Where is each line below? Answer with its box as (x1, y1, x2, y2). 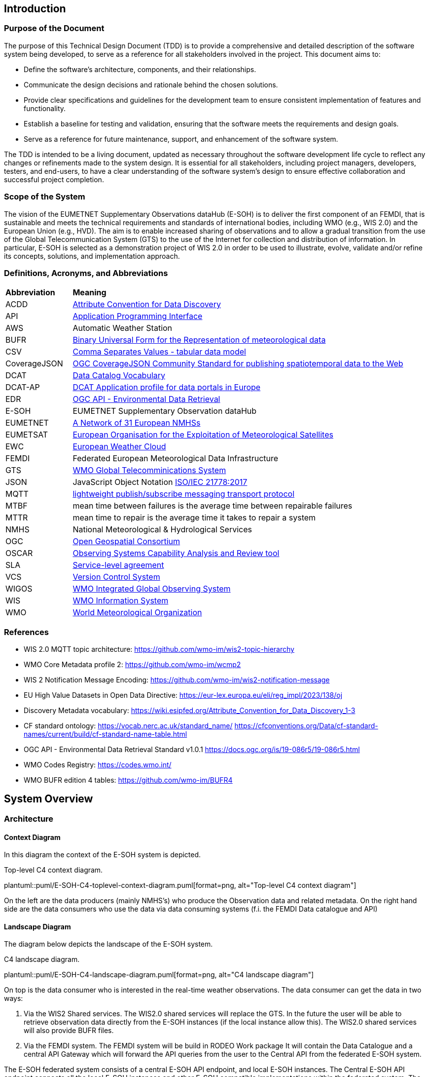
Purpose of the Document (4, 23, 105, 34)
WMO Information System (72, 596, 169, 606)
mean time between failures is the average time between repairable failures (72, 501, 353, 511)
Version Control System (72, 572, 160, 582)
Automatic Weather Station (72, 323, 173, 333)
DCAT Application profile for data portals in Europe (72, 382, 261, 393)
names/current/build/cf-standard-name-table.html (24, 730, 187, 739)
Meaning (72, 287, 107, 298)
